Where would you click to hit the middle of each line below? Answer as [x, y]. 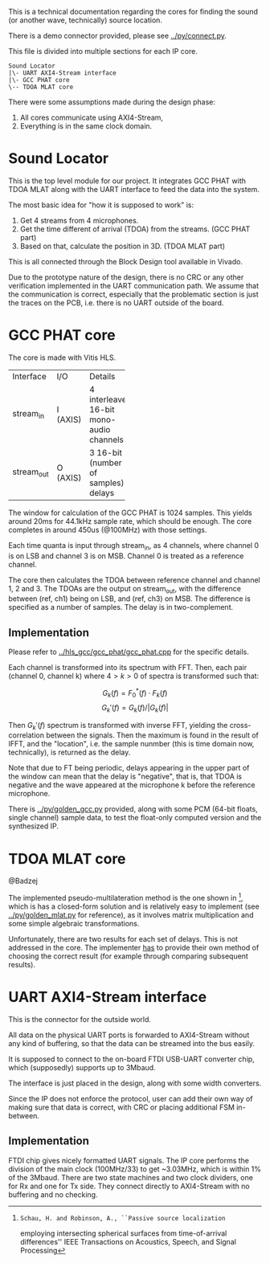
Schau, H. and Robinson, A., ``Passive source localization [123, 1218]
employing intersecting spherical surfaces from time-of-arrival [123, 1233]
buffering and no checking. [53, 1194]
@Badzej [23, 881]
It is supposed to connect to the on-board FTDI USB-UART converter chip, [131, 1059]
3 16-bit [106, 452]
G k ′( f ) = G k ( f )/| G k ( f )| [135, 708]
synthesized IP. [33, 826]
